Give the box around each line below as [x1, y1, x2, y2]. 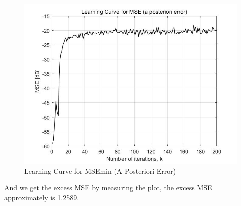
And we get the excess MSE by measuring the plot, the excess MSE [4, 182, 212, 193]
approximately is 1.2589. [4, 192, 79, 202]
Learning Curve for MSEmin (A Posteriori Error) [24, 165, 176, 176]
